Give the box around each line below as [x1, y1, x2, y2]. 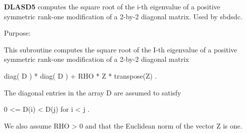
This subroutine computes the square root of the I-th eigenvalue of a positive [4, 44, 238, 54]
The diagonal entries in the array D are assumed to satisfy [4, 87, 181, 97]
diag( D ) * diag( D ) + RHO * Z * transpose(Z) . [4, 70, 157, 81]
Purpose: [4, 28, 31, 38]
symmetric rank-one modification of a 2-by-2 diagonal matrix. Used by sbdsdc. [4, 11, 243, 21]
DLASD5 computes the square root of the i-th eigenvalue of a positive [4, 1, 220, 11]
